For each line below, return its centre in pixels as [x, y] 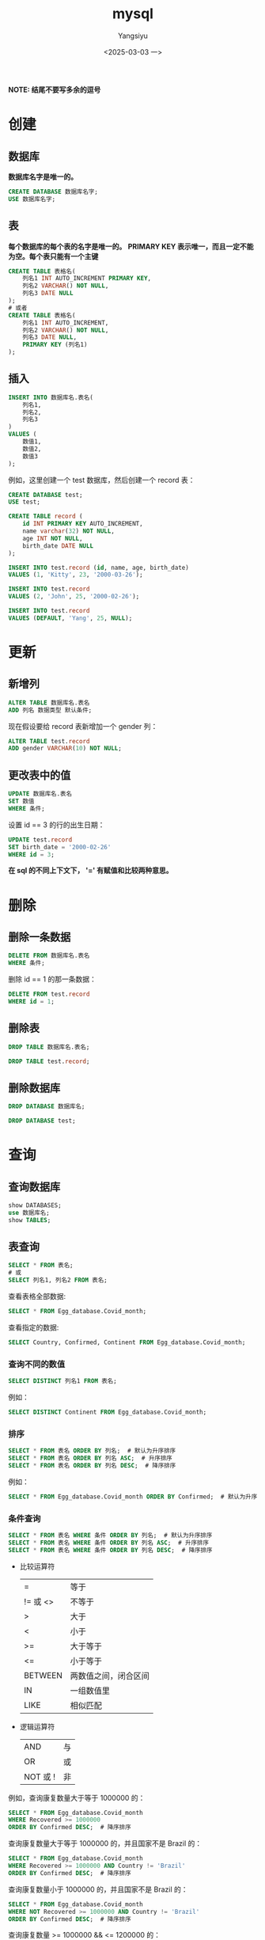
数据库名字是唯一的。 [43, 177]
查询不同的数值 [37, 1364]
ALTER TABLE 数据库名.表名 [49, 702]
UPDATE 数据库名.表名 [40, 794]
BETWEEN [43, 1675]
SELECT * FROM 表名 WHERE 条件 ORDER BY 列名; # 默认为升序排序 [110, 1535]
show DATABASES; [35, 1205]
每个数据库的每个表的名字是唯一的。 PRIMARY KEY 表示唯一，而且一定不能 [131, 246]
